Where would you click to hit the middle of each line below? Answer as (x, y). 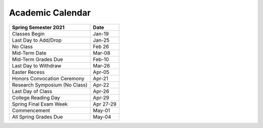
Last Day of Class (32, 91)
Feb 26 (101, 46)
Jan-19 (101, 34)
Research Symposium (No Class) (50, 85)
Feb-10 (101, 59)
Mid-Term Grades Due (38, 59)
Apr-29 (101, 97)
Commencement (31, 110)
